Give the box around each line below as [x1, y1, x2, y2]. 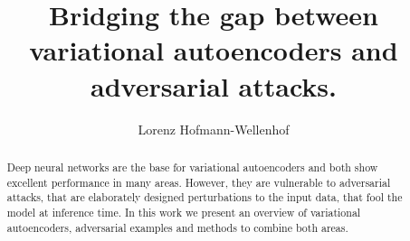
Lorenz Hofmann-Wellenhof [138, 119, 290, 138]
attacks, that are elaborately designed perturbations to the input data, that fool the [6, 190, 403, 205]
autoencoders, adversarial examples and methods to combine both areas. [6, 219, 348, 235]
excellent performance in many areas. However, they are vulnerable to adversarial [6, 174, 391, 190]
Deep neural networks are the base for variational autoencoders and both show [6, 159, 378, 174]
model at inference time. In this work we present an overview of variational [6, 204, 361, 219]
